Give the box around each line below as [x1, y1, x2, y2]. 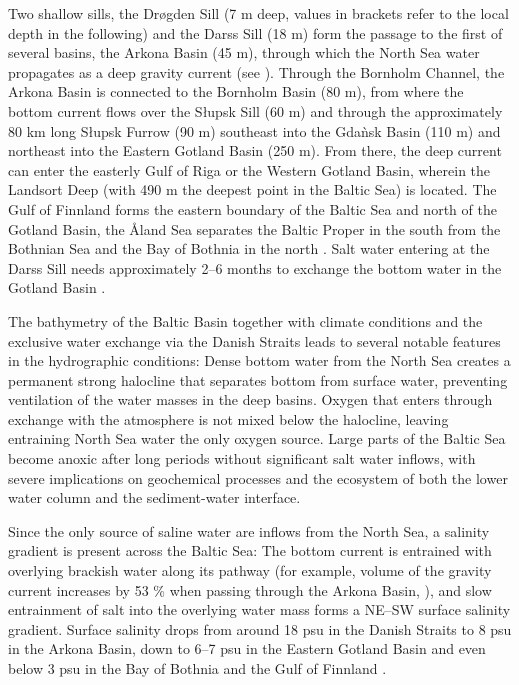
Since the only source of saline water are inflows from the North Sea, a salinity [8, 520, 490, 541]
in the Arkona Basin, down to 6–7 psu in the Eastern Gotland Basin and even [8, 638, 486, 659]
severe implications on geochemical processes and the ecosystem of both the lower [8, 467, 508, 488]
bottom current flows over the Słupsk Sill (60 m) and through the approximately [8, 100, 503, 121]
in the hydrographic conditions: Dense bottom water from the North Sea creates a [8, 350, 511, 371]
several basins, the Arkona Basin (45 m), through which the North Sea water [8, 42, 480, 63]
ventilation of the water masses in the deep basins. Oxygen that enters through [8, 389, 493, 410]
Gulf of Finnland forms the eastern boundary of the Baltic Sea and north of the [8, 198, 497, 219]
